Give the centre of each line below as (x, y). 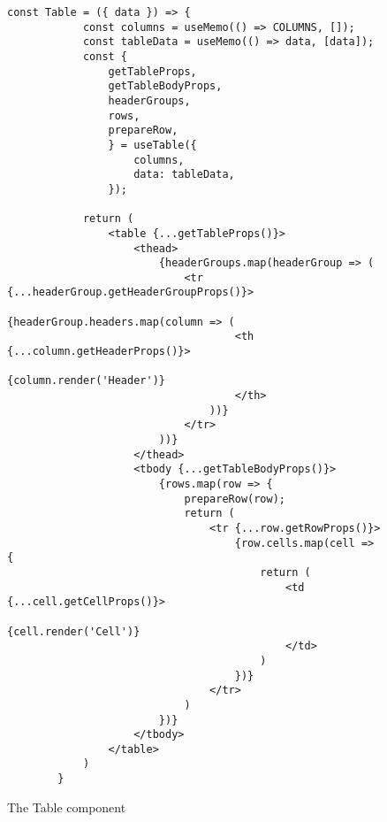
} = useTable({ (152, 145)
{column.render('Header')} (86, 381)
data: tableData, (184, 175)
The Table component (67, 807)
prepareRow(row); (235, 499)
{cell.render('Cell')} (74, 631)
